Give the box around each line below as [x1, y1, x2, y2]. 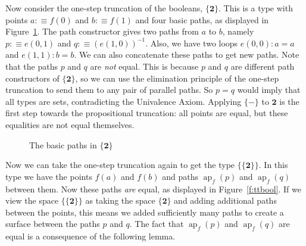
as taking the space [85, 194, 155, 207]
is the [279, 95, 299, 107]
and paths [162, 170, 198, 182]
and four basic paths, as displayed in [135, 13, 269, 26]
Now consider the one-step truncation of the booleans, [5, 2, 203, 14]
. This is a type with [218, 2, 293, 14]
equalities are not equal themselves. [5, 118, 135, 130]
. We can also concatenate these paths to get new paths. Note [74, 48, 299, 61]
